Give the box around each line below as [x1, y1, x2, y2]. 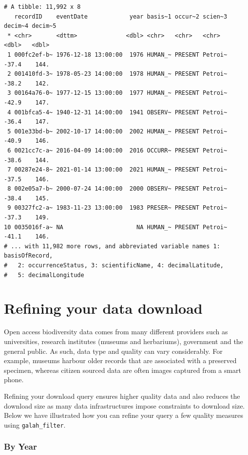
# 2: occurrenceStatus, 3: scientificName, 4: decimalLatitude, [4, 262, 224, 269]
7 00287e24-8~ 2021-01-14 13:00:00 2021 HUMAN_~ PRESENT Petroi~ [7, 166, 228, 173]
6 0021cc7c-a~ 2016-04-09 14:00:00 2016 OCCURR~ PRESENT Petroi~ [7, 147, 228, 154]
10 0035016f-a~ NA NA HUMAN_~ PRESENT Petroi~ [4, 223, 228, 231]
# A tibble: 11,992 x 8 [4, 3, 81, 10]
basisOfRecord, [4, 252, 53, 260]
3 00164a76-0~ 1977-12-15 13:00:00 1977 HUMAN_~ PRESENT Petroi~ [7, 89, 228, 97]
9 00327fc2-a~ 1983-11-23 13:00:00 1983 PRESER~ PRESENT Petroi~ [7, 204, 228, 212]
